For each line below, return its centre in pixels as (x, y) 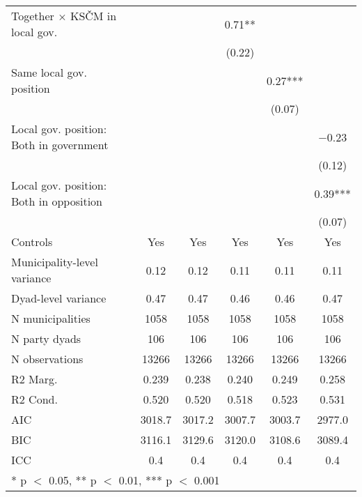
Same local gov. (49, 72)
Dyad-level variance (59, 298)
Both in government (60, 145)
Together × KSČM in (64, 16)
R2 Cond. (34, 399)
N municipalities (51, 318)
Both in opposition (57, 201)
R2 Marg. (34, 379)
